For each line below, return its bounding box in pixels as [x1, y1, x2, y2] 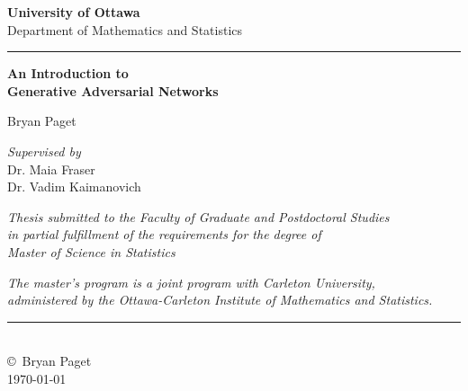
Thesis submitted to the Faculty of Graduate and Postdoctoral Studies [7, 207, 390, 226]
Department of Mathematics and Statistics [7, 20, 243, 39]
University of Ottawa [7, 3, 140, 21]
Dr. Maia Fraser [7, 159, 95, 178]
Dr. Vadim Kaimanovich [7, 177, 141, 196]
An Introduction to [7, 64, 129, 83]
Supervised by [7, 141, 81, 160]
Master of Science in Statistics [7, 242, 175, 261]
